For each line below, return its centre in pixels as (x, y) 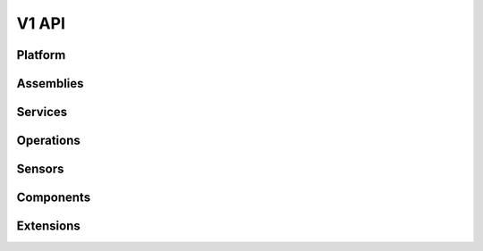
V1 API (41, 23)
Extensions (48, 226)
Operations (48, 141)
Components (54, 198)
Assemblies (50, 84)
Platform (41, 55)
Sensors (40, 169)
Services (42, 112)
